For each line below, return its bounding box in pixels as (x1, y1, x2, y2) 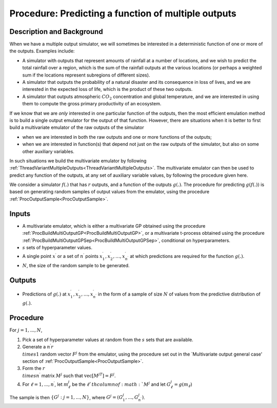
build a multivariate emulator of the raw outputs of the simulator (9, 124, 144, 131)
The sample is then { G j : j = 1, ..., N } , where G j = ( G (9, 394, 123, 400)
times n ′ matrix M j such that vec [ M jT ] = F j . (22, 372, 116, 379)
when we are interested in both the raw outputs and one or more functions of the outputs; (22, 134, 212, 140)
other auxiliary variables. (22, 148, 74, 154)
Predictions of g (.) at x (22, 291, 71, 297)
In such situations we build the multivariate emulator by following (9, 157, 147, 164)
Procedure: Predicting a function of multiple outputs (9, 8, 236, 19)
